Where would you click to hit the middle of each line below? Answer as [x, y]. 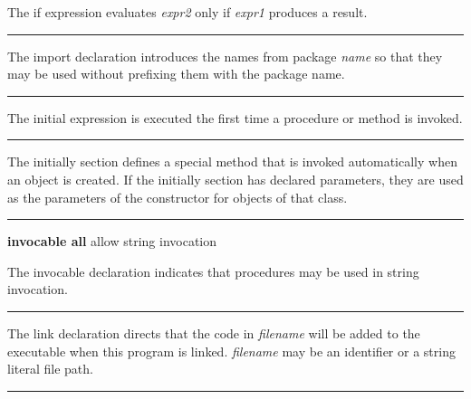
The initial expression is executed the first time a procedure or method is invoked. [235, 117]
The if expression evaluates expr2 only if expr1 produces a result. [187, 12]
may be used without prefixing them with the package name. [176, 74]
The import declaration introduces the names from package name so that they [225, 56]
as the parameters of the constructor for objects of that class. [178, 197]
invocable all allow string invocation [112, 241]
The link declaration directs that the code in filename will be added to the [214, 332]
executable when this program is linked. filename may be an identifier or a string [231, 351]
